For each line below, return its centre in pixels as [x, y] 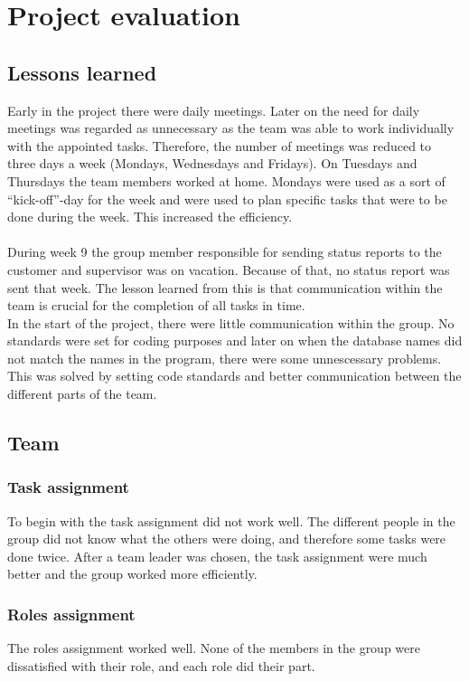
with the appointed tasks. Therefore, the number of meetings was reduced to [220, 145]
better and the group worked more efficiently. [132, 574]
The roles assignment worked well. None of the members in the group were [214, 648]
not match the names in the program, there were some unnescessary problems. [225, 358]
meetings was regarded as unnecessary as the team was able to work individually [231, 128]
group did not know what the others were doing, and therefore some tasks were [227, 539]
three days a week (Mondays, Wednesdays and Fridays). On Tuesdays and [212, 163]
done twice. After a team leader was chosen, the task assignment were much [217, 556]
